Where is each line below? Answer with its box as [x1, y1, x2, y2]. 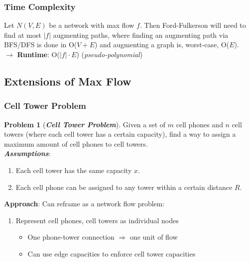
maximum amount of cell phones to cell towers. [4, 138, 148, 149]
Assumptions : [4, 148, 51, 159]
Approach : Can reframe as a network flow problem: [4, 198, 165, 209]
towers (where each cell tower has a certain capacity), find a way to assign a [4, 129, 236, 139]
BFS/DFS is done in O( [4, 39, 77, 50]
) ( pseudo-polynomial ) [76, 49, 143, 59]
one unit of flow [129, 232, 178, 242]
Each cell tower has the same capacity [15, 165, 132, 175]
